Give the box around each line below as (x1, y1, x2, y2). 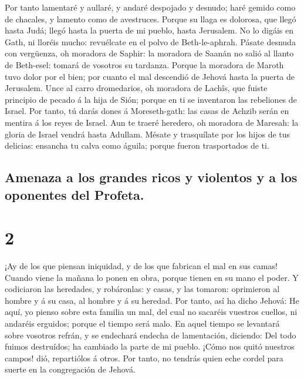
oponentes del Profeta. (5, 185, 144, 203)
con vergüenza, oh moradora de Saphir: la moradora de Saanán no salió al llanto (5, 47, 294, 59)
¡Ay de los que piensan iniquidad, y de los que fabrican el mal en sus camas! (5, 260, 278, 272)
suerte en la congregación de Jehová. (5, 363, 136, 375)
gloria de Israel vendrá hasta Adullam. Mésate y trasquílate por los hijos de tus (5, 128, 291, 140)
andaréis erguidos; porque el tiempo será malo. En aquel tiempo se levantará (5, 317, 280, 329)
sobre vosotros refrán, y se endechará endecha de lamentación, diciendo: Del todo (5, 328, 296, 341)
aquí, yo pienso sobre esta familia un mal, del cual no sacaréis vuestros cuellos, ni (5, 306, 298, 318)
